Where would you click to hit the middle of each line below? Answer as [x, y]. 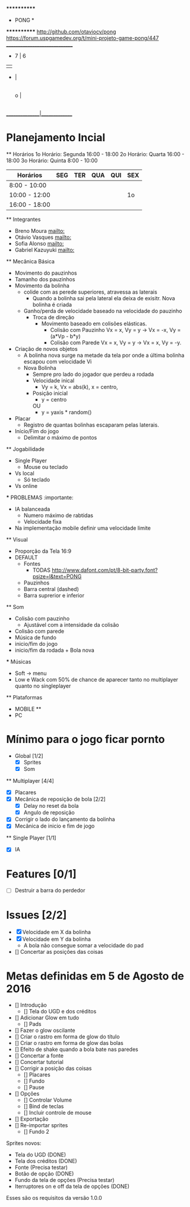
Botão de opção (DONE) [44, 1174]
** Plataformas [24, 697]
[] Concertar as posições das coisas [59, 952]
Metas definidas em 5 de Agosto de [95, 976]
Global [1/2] [29, 755]
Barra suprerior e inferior [54, 595]
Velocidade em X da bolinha [56, 932]
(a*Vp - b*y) [66, 336]
